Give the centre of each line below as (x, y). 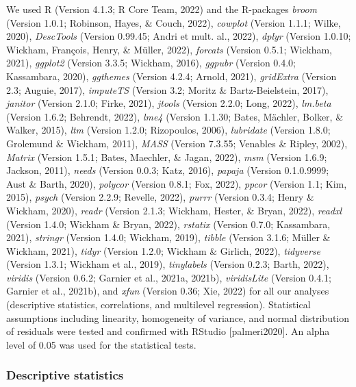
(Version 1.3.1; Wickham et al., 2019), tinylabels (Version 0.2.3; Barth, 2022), (168, 264)
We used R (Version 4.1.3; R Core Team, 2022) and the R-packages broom (162, 9)
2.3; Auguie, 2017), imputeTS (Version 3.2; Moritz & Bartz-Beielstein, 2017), (167, 89)
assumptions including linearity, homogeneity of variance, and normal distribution (178, 317)
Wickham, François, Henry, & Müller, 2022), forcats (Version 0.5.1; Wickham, (169, 49)
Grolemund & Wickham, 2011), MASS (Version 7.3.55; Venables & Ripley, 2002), (177, 143)
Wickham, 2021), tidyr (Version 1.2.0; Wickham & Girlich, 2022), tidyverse (163, 250)
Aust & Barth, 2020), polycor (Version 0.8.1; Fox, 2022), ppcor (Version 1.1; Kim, (177, 183)
